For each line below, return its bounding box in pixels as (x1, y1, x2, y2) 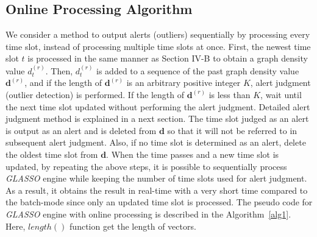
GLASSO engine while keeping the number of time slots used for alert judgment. (5, 172, 307, 185)
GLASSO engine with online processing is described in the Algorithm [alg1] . (5, 207, 291, 220)
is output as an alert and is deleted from (5, 124, 157, 136)
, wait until (260, 88, 302, 101)
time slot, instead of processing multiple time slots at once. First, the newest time (5, 40, 311, 52)
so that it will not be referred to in (167, 124, 297, 136)
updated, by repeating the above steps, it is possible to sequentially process (5, 160, 287, 172)
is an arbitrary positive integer (126, 76, 241, 89)
